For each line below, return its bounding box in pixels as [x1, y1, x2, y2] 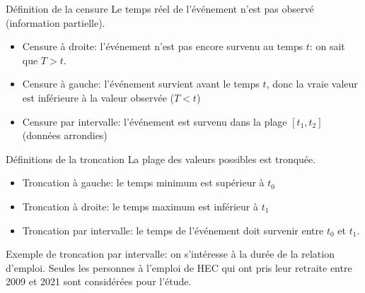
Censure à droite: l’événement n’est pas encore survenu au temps [22, 39, 303, 54]
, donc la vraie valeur [266, 76, 358, 91]
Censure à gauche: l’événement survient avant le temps [22, 76, 260, 91]
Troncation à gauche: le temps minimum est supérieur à [22, 175, 265, 190]
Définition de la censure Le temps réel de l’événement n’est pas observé [6, 1, 314, 16]
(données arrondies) [22, 128, 108, 143]
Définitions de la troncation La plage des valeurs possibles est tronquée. [6, 151, 316, 166]
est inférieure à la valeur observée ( [22, 90, 174, 104]
